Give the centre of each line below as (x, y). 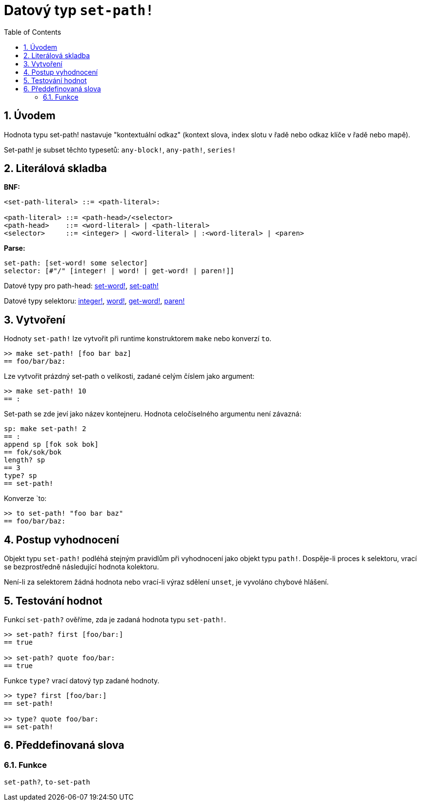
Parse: (15, 248)
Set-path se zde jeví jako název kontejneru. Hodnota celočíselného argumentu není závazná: (153, 414)
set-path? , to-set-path (47, 782)
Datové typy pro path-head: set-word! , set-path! (81, 286)
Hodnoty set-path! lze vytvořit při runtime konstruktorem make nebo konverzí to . (138, 339)
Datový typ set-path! (79, 10)
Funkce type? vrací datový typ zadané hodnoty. (82, 680)
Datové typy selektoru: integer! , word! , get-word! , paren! (94, 301)
